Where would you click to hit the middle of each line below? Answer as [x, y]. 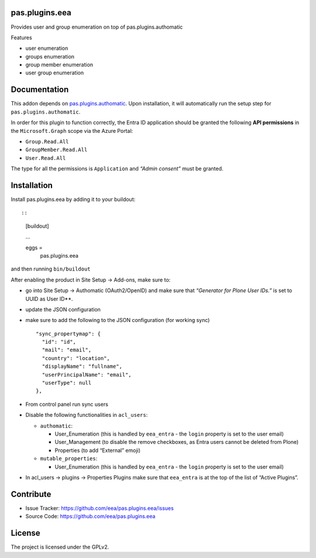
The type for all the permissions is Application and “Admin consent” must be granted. [117, 169]
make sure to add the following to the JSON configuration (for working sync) [118, 320]
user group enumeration [55, 73]
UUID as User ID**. [49, 299]
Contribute [31, 494]
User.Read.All [46, 158]
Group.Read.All [47, 141]
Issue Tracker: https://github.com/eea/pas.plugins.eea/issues [99, 508]
